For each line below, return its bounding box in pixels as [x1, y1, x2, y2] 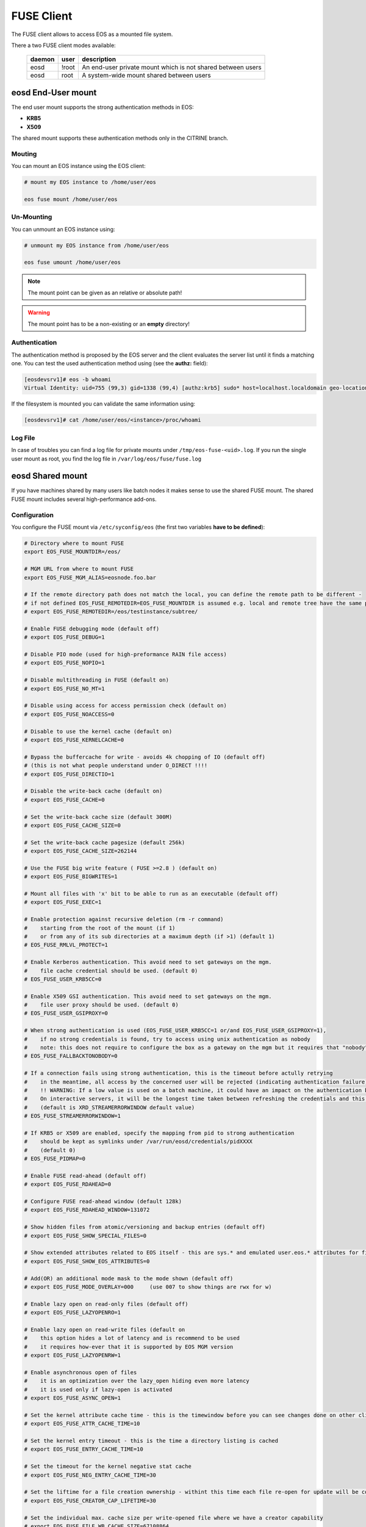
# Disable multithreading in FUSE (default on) [24, 677, 169, 683]
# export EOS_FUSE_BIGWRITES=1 [24, 873, 118, 880]
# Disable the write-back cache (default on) [24, 788, 163, 795]
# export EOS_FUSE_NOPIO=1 [24, 660, 105, 666]
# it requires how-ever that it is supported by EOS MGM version [24, 1343, 234, 1350]
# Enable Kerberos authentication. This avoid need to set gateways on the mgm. [24, 959, 272, 966]
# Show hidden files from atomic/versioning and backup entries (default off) [24, 1223, 265, 1231]
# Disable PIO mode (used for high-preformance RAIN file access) [24, 651, 227, 658]
